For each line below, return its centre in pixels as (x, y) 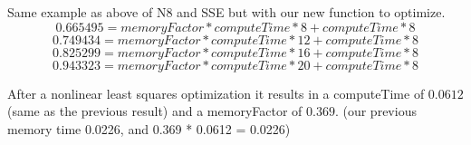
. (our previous (375, 111)
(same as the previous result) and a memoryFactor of (155, 111)
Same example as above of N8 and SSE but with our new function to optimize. (226, 12)
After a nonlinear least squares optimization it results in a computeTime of (216, 93)
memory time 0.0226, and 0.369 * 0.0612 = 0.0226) (149, 128)
